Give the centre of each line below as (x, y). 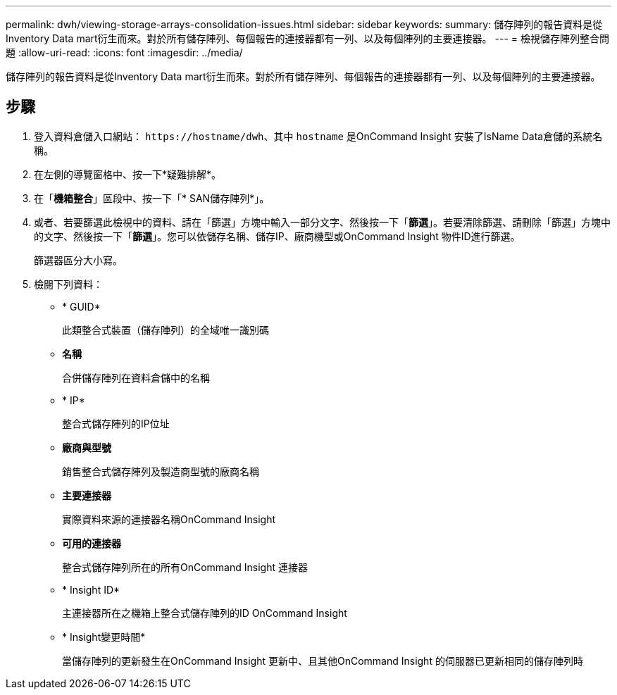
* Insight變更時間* (104, 637)
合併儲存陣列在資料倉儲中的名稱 (136, 377)
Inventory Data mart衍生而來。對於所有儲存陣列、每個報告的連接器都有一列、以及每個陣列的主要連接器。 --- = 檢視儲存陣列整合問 (307, 38)
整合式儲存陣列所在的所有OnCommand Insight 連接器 (185, 567)
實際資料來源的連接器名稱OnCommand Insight (169, 519)
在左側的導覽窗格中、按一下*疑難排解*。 (128, 174)
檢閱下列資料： (68, 284)
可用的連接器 (92, 543)
